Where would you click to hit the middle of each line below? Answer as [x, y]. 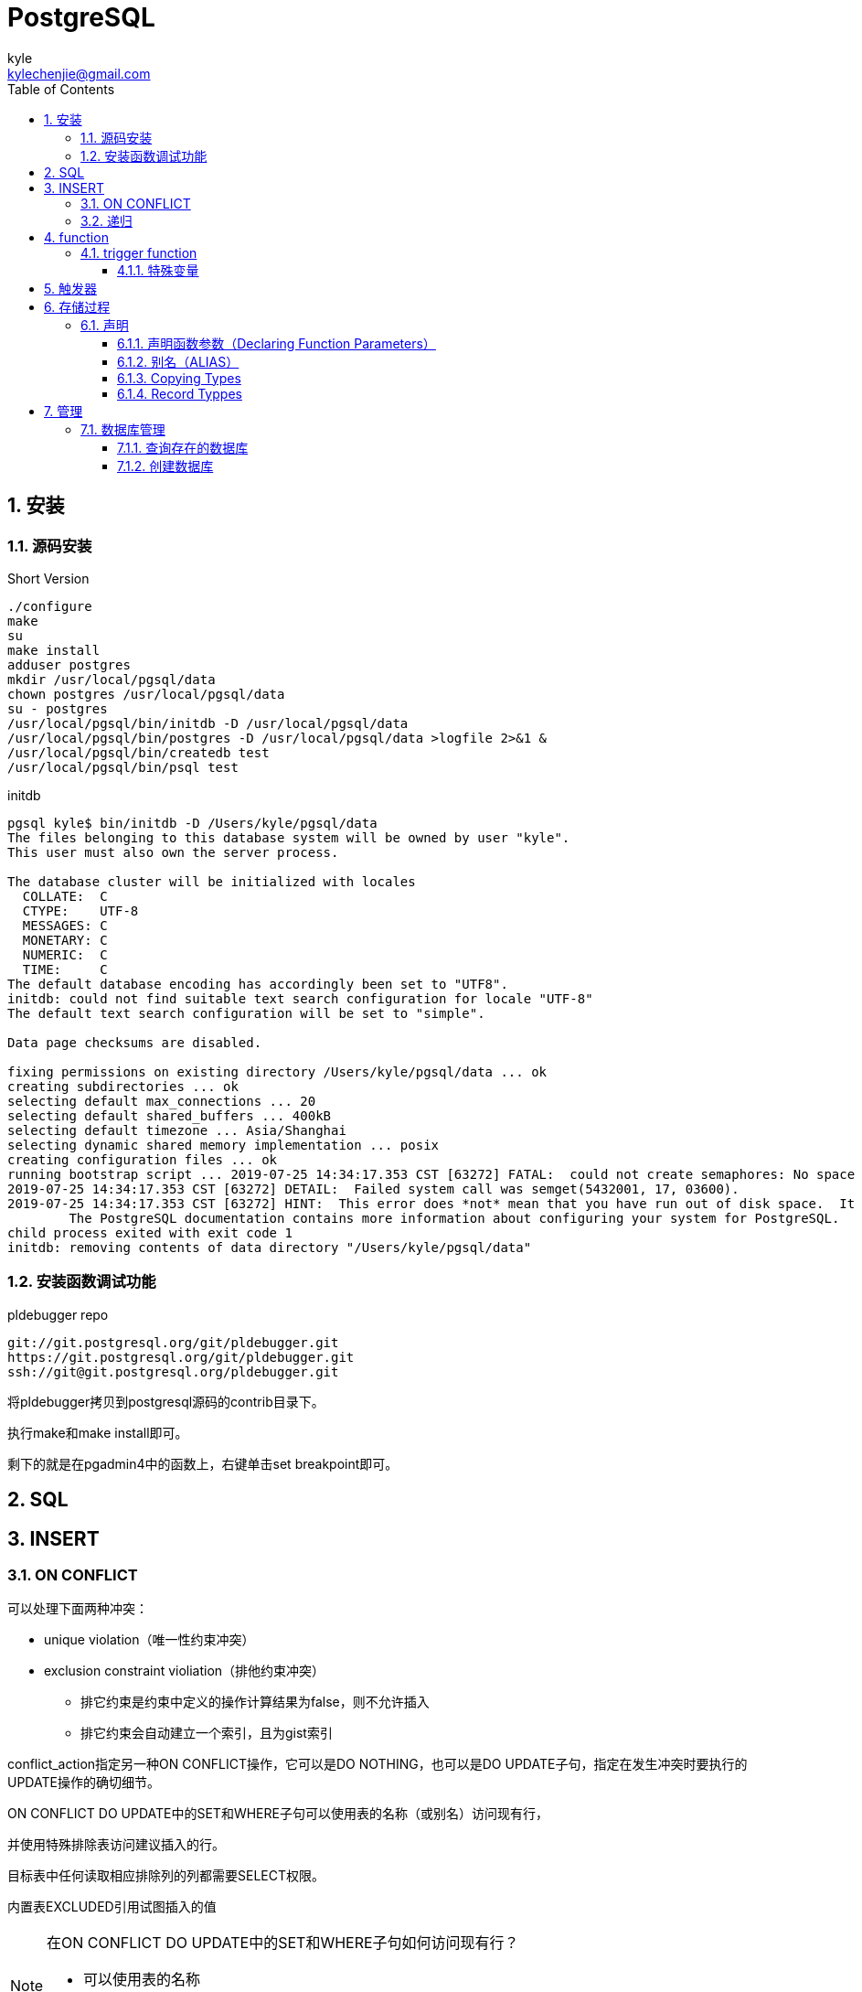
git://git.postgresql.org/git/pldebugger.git [173, 1342]
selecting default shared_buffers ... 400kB [170, 1115]
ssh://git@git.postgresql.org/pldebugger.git [173, 1371]
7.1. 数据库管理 [123, 429]
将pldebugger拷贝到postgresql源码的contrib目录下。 [166, 1401]
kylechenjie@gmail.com [79, 73]
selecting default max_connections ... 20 [162, 1101]
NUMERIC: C [65, 954]
